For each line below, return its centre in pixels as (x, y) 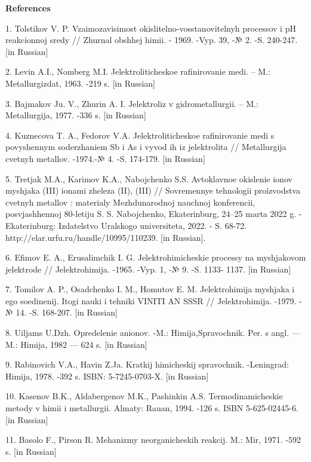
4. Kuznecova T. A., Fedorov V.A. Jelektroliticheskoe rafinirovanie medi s (140, 135)
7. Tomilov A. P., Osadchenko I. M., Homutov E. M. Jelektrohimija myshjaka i (150, 289)
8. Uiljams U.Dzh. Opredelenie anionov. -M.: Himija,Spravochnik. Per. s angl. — (153, 333)
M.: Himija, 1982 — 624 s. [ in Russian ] (76, 344)
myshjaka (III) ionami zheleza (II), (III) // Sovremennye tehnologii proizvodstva (153, 190)
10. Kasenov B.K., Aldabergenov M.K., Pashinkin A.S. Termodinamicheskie (144, 396)
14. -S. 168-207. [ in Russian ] (67, 312)
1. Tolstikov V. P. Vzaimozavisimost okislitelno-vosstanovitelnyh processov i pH (151, 28)
